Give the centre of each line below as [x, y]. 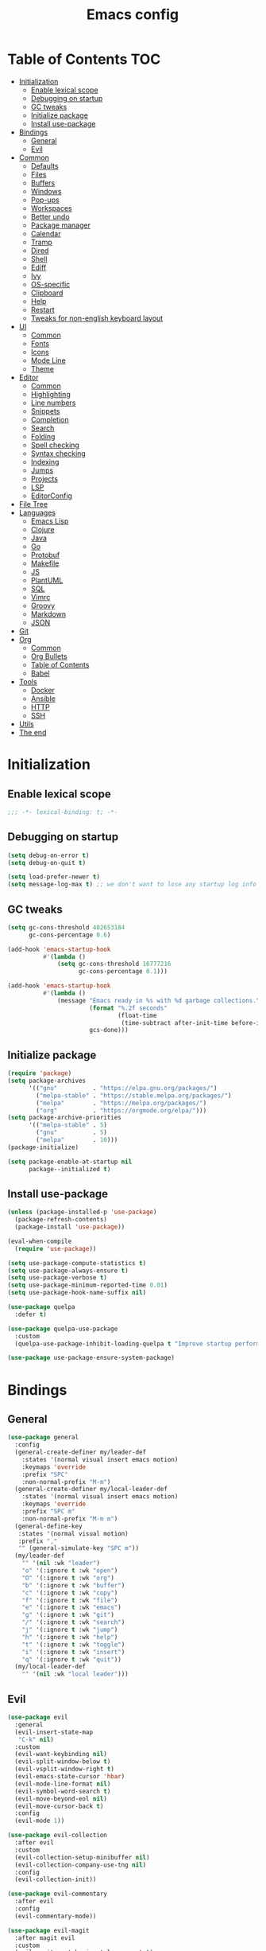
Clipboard [47, 293]
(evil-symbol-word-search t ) [63, 1791]
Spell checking [55, 445]
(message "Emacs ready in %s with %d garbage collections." [159, 1000]
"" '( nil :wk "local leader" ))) [75, 1674]
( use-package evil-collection [58, 1836]
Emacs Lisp [50, 521]
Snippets [45, 411]
